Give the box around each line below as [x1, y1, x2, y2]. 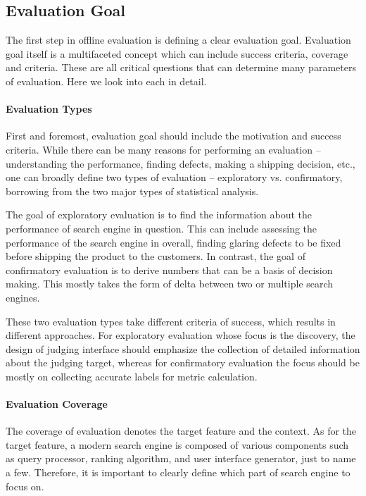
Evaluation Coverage [6, 397, 108, 411]
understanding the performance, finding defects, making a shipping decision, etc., [6, 156, 355, 170]
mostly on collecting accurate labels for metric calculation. [6, 368, 258, 383]
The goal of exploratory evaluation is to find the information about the [6, 207, 313, 222]
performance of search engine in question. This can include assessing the [6, 221, 317, 235]
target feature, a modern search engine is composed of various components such [6, 437, 349, 452]
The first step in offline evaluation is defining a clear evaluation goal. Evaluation [6, 32, 351, 47]
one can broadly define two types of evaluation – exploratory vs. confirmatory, [6, 170, 343, 185]
